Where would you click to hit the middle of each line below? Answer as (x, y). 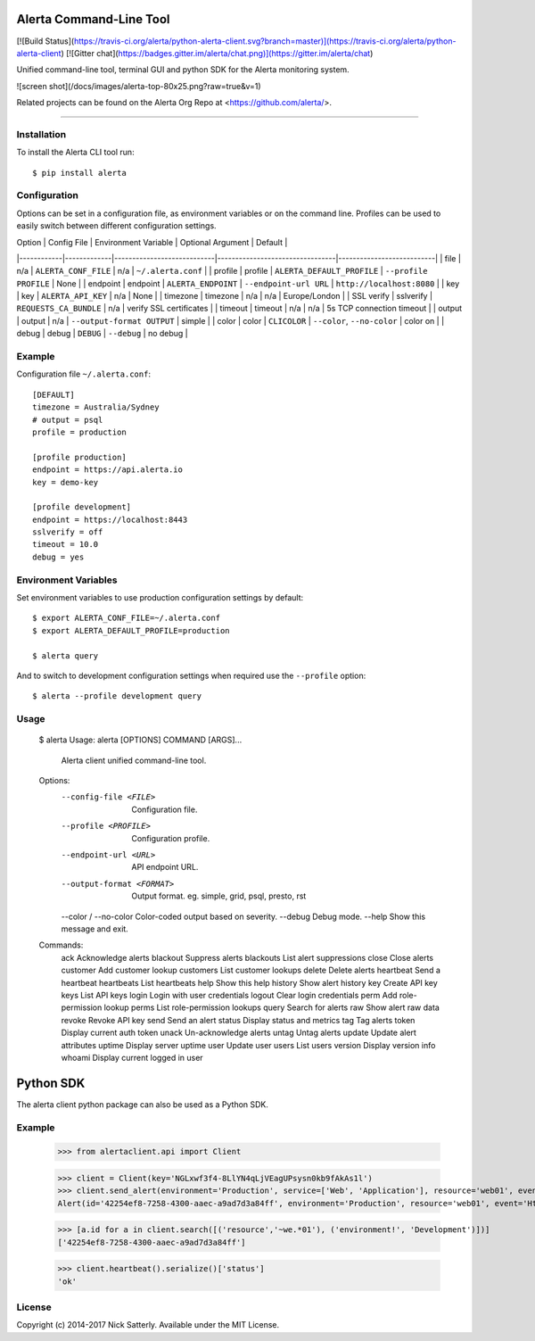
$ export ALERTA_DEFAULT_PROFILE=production (132, 630)
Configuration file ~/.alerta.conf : (84, 374)
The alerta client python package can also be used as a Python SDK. (143, 1104)
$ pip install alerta (79, 173)
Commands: (61, 945)
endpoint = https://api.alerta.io (107, 470)
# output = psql (68, 420)
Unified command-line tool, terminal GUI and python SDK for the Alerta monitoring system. (183, 70)
